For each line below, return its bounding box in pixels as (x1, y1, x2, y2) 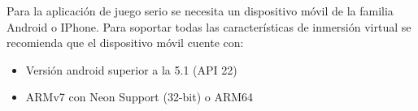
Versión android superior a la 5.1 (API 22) (25, 61, 237, 78)
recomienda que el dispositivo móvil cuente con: (7, 34, 244, 51)
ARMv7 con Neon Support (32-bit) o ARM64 (25, 88, 254, 105)
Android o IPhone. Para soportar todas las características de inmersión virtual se (7, 18, 411, 35)
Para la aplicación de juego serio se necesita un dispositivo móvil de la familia (7, 2, 394, 19)
